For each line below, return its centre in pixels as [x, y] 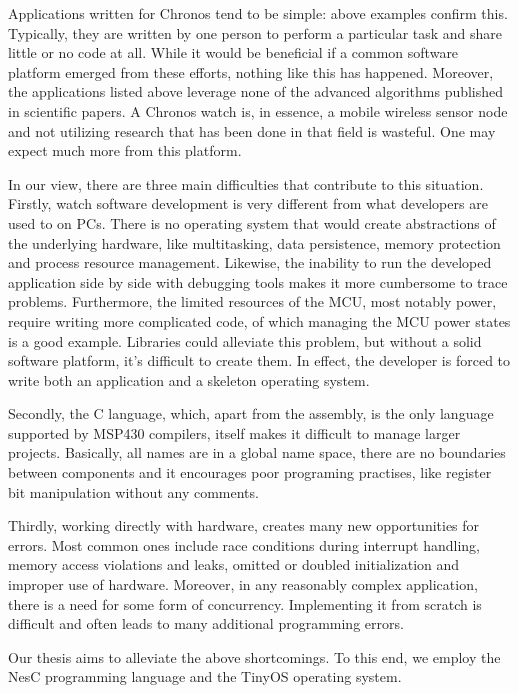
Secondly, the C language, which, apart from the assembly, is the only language [251, 413]
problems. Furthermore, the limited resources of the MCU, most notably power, [252, 301]
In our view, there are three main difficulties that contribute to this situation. [246, 183]
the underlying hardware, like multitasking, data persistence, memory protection [254, 242]
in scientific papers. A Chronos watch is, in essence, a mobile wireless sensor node [258, 110]
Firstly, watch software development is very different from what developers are [248, 203]
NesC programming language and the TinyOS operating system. [205, 676]
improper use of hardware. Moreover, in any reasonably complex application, [243, 584]
